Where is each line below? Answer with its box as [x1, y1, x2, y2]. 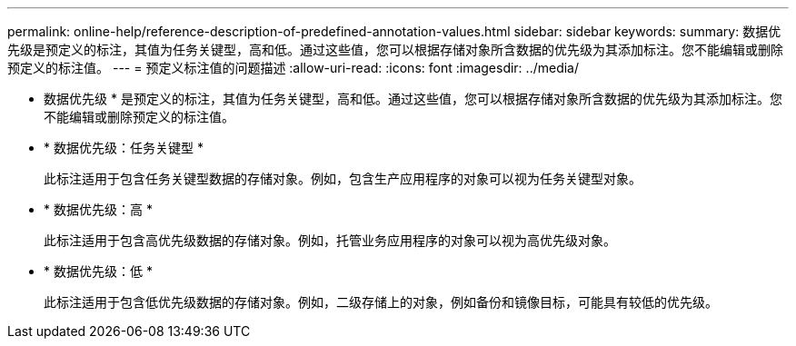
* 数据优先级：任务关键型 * [44, 140, 204, 155]
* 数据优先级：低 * [44, 263, 153, 279]
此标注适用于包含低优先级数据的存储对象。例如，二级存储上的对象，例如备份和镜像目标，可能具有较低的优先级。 [44, 294, 718, 310]
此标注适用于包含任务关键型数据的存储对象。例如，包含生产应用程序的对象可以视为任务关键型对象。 [44, 171, 642, 186]
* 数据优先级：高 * [44, 202, 153, 217]
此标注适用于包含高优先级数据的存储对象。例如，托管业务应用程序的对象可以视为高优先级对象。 [44, 232, 616, 248]
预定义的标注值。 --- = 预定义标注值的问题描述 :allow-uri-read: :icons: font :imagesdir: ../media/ [7, 60, 580, 75]
